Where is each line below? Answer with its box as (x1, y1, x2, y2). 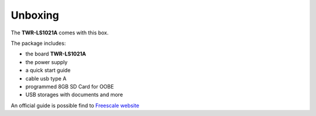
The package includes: (11, 40, 66, 47)
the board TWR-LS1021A (25, 50, 86, 58)
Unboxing (11, 9, 60, 22)
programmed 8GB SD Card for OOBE (25, 83, 114, 90)
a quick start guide (25, 67, 71, 74)
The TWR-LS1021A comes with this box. (11, 29, 109, 36)
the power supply (25, 58, 68, 65)
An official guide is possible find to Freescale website (11, 102, 140, 109)
